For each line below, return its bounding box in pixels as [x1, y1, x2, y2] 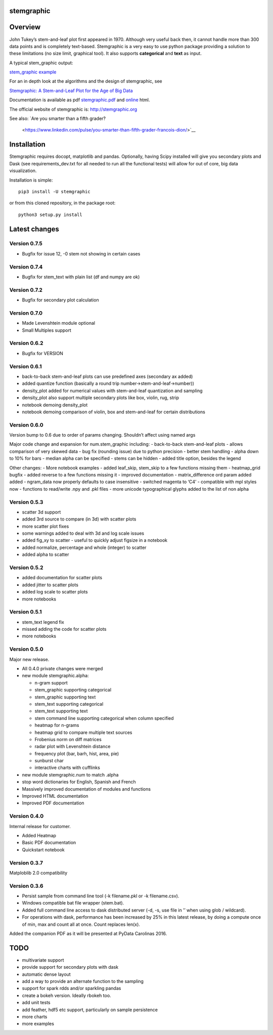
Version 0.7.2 [9, 286, 43, 293]
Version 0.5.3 [9, 498, 43, 505]
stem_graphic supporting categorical [34, 687, 111, 693]
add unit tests [22, 1000, 51, 1006]
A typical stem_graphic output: [9, 60, 73, 66]
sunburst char [34, 758, 64, 764]
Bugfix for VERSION [22, 350, 63, 356]
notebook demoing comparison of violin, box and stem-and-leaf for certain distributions [22, 409, 206, 415]
